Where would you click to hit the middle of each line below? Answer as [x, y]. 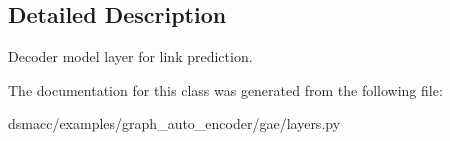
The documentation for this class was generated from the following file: [225, 89]
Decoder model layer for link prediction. [130, 56]
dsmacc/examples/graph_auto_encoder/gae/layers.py [174, 123]
